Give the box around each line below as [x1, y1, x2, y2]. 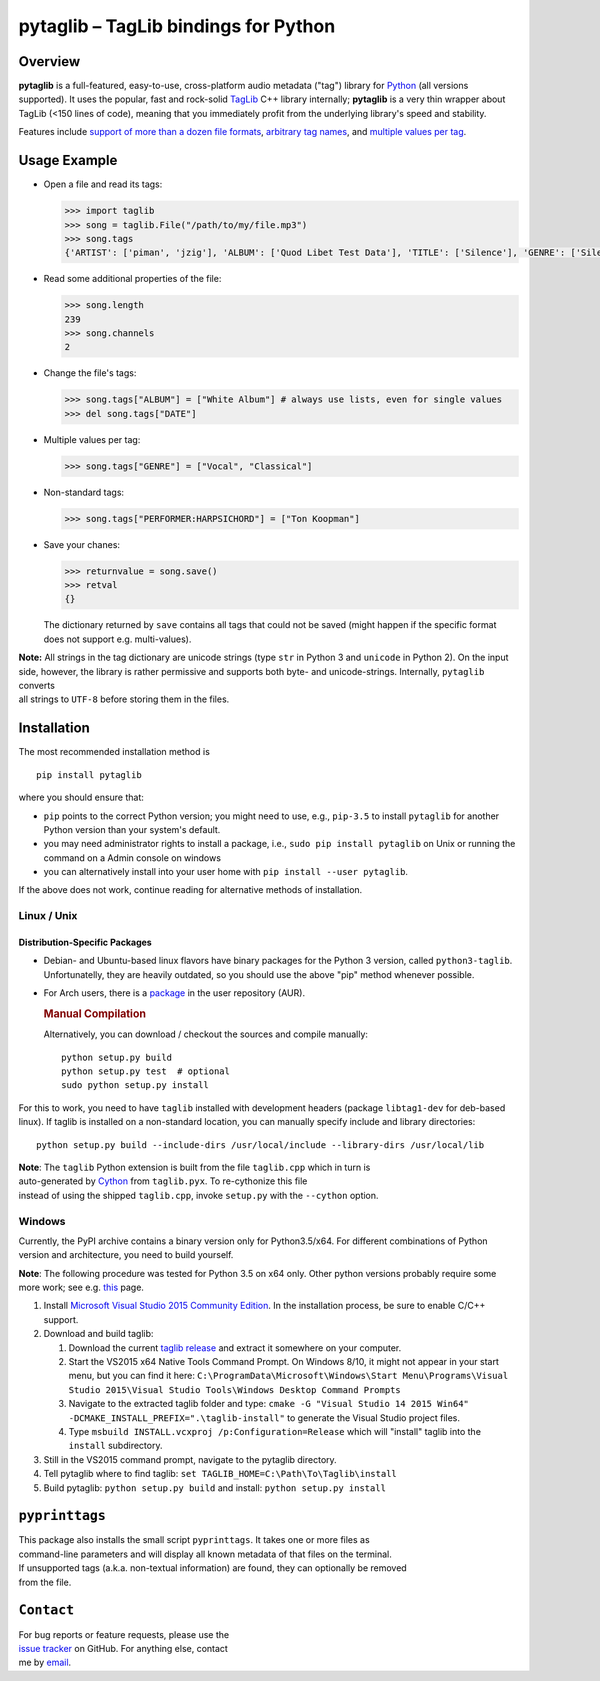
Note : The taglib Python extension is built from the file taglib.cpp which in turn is [18, 1161, 371, 1173]
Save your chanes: [43, 538, 120, 550]
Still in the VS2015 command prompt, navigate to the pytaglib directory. [43, 1453, 337, 1465]
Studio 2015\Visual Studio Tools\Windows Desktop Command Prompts [68, 1384, 402, 1395]
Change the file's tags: [43, 367, 137, 379]
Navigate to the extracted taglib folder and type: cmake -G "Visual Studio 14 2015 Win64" [68, 1398, 470, 1410]
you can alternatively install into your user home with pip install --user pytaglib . [43, 866, 409, 878]
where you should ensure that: [18, 791, 145, 804]
